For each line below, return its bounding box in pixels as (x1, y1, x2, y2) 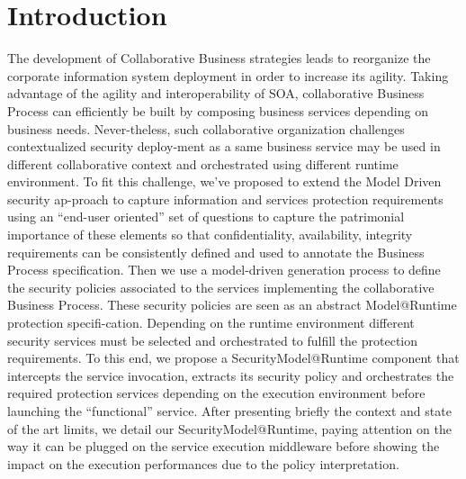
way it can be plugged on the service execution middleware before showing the (7, 437, 440, 456)
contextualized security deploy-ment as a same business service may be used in (7, 137, 441, 156)
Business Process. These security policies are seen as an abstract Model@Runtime (7, 295, 457, 314)
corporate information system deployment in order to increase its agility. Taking (7, 66, 449, 85)
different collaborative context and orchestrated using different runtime (7, 154, 399, 173)
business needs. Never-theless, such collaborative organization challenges (7, 119, 405, 138)
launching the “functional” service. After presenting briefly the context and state (7, 402, 452, 420)
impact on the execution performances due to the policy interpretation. (7, 454, 399, 473)
